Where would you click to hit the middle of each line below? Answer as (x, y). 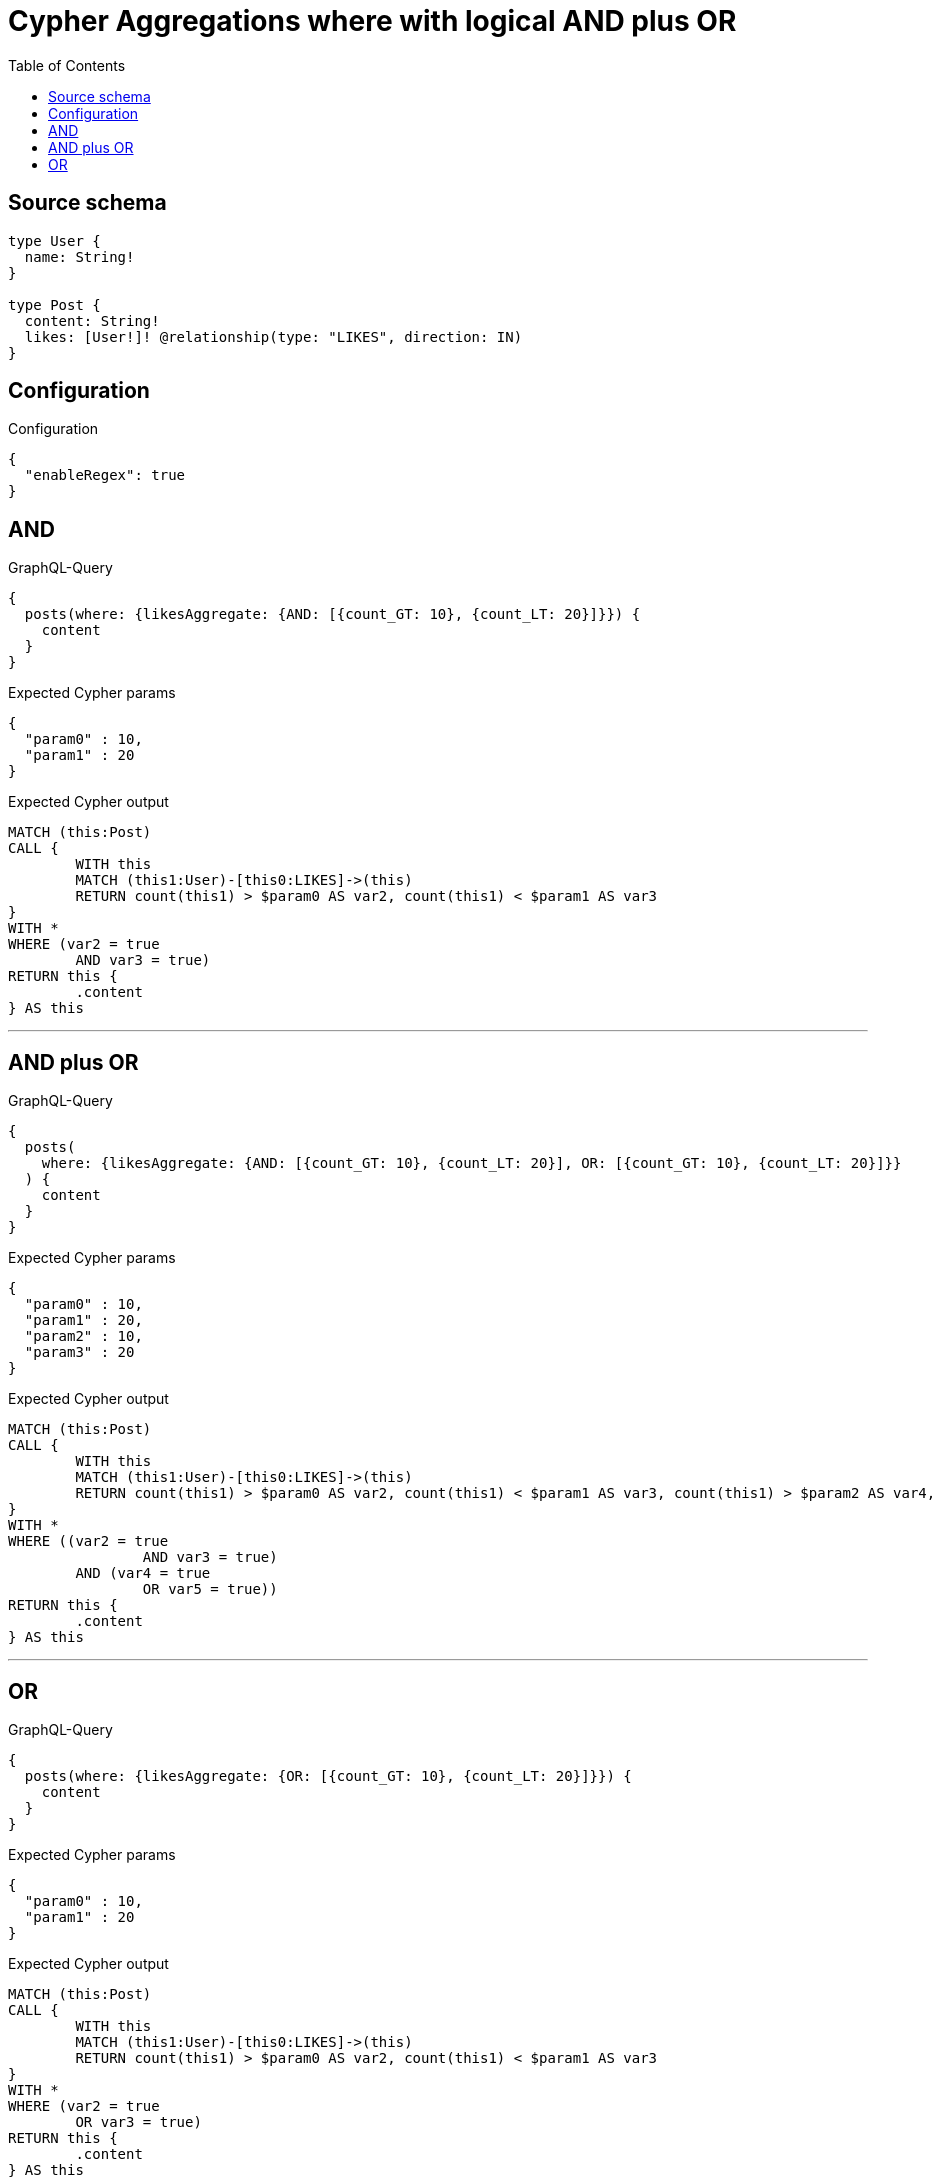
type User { (54, 240)
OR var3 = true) (138, 2121)
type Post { (54, 304)
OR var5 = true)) (210, 1589)
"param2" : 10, (83, 1336)
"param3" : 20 (79, 1352)
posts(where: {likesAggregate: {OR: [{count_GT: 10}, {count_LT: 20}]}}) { (328, 1775)
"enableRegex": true (105, 475)
